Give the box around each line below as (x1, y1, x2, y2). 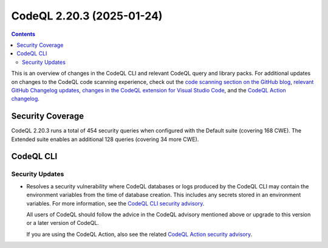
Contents (11, 30, 36, 38)
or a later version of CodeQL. (26, 219, 100, 227)
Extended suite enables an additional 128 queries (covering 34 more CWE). (11, 136, 199, 143)
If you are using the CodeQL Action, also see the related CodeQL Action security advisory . (26, 230, 252, 238)
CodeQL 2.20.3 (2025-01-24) (11, 9, 163, 22)
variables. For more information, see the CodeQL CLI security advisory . (26, 199, 205, 207)
